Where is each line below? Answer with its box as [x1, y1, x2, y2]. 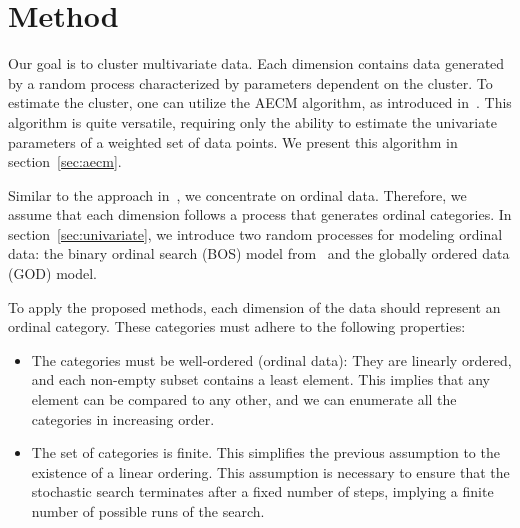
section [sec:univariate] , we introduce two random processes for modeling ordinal [8, 223, 503, 244]
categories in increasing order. [31, 408, 215, 429]
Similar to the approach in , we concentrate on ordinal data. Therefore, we [8, 184, 467, 205]
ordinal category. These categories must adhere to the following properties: [8, 316, 466, 337]
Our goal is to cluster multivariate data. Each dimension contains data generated [8, 53, 505, 74]
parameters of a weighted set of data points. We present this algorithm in [8, 131, 458, 152]
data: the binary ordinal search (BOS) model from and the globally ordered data [8, 243, 510, 264]
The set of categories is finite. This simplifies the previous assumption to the [31, 442, 500, 463]
